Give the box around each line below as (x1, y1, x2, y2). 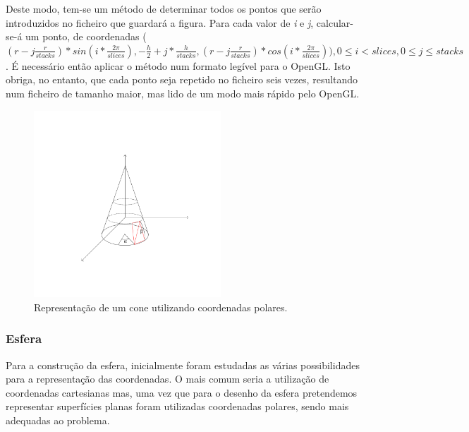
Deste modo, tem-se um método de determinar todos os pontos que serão (6, 1, 322, 16)
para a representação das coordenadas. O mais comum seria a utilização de (6, 371, 329, 386)
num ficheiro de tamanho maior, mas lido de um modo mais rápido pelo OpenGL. (6, 85, 360, 100)
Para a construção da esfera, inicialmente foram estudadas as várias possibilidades (6, 357, 360, 372)
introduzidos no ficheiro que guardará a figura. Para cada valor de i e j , (6, 15, 314, 30)
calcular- (316, 15, 354, 30)
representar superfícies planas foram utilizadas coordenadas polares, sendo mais (6, 399, 349, 414)
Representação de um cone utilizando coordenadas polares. (34, 299, 288, 314)
